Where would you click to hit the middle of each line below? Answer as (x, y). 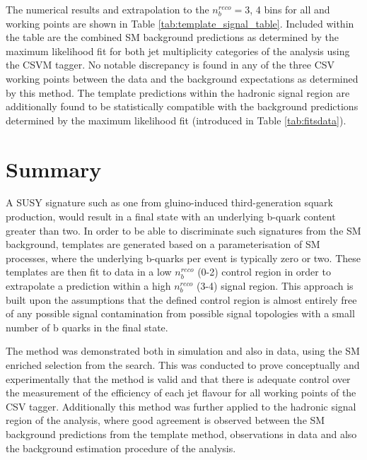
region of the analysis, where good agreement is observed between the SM (165, 420)
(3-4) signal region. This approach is (275, 286)
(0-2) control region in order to (264, 272)
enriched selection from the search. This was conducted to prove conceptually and (183, 365)
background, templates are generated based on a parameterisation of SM (163, 244)
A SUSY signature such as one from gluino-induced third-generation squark (169, 202)
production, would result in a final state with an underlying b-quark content (171, 217)
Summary (54, 169)
